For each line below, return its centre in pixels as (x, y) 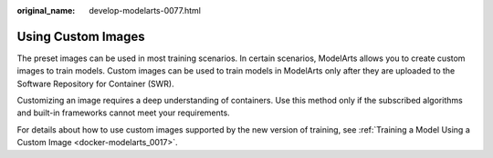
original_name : (46, 10)
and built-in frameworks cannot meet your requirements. (123, 113)
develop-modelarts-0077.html (145, 10)
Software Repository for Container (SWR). (96, 84)
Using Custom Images (81, 36)
